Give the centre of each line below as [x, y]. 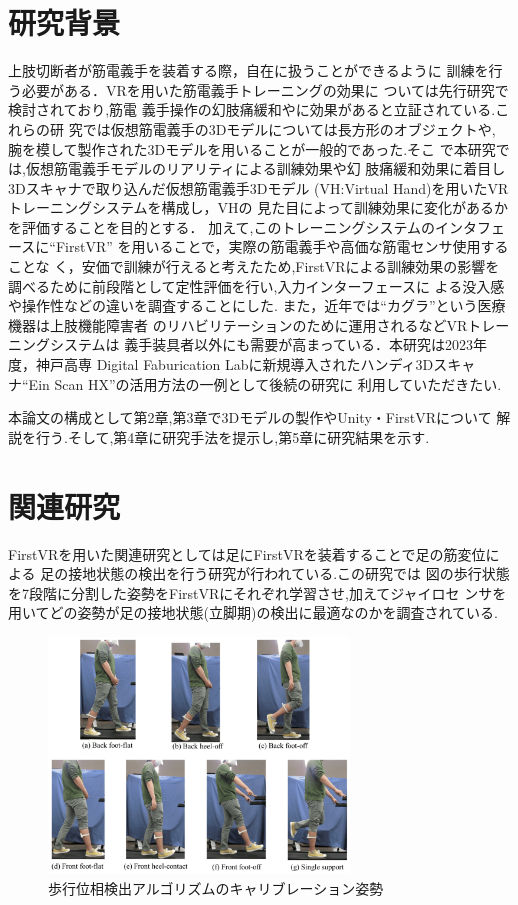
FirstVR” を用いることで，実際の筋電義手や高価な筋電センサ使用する [282, 246]
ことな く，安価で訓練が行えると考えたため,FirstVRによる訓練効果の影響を [254, 266]
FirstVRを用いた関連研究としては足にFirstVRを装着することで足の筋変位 [247, 553]
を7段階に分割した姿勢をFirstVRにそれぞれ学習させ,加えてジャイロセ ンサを [257, 592]
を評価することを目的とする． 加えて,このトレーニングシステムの [222, 226]
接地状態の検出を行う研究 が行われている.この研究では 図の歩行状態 [289, 573]
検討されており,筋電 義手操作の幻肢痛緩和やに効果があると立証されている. [252, 109]
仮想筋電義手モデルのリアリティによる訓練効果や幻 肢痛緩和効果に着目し [265, 168]
